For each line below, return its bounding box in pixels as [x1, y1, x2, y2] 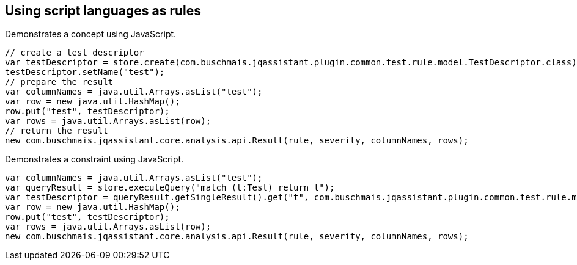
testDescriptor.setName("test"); [5, 67, 165, 78]
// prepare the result [5, 77, 114, 87]
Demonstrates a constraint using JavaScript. [5, 154, 184, 165]
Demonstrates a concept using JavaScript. [5, 29, 177, 40]
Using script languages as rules [5, 3, 202, 18]
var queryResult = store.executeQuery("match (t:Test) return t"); [5, 183, 335, 193]
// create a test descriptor [5, 48, 144, 58]
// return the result [5, 126, 108, 136]
